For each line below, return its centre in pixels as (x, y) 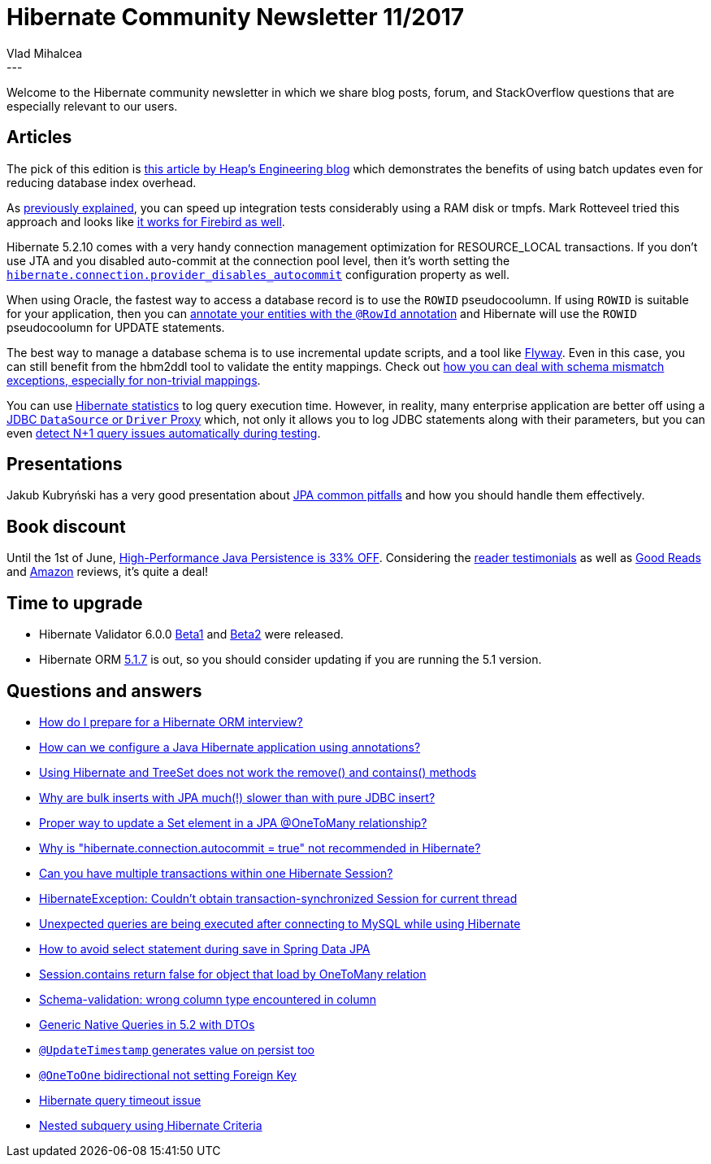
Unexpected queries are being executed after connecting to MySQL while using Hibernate (280, 923)
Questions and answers (104, 691)
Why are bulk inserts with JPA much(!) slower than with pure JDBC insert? (237, 797)
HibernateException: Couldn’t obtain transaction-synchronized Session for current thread (278, 898)
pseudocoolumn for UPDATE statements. (116, 327)
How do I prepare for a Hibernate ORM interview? (171, 722)
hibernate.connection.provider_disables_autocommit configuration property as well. (258, 274)
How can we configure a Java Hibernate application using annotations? (230, 747)
